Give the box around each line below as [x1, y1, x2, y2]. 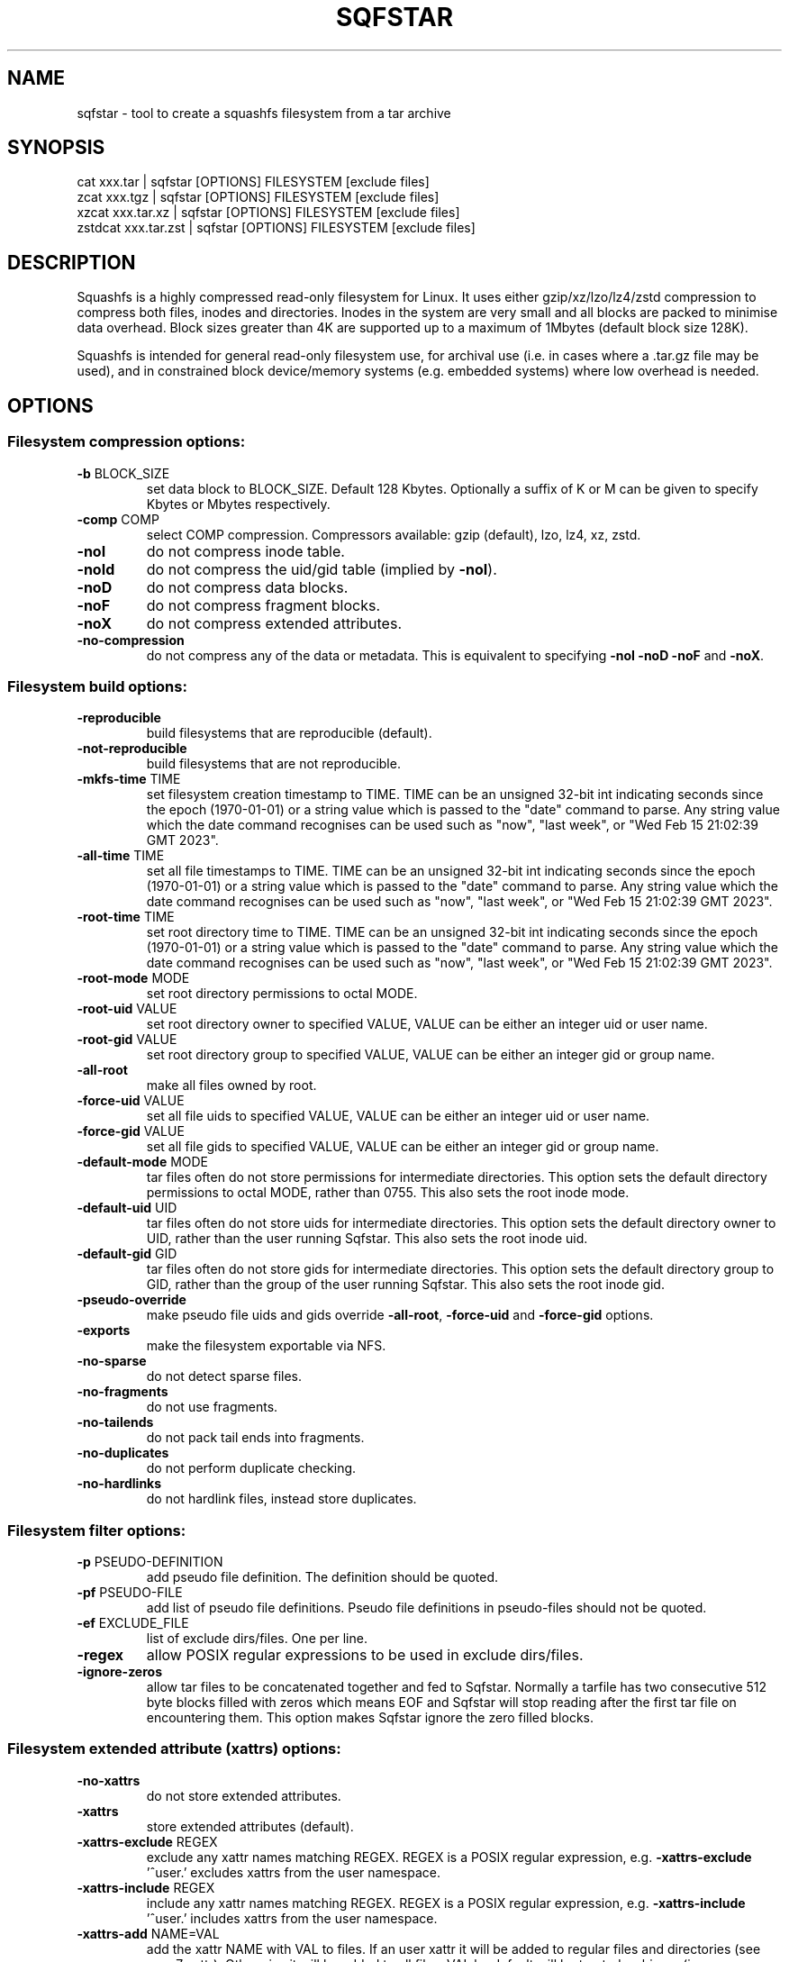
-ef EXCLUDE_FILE [77, 1615, 189, 1630]
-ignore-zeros [77, 1664, 162, 1679]
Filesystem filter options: [7, 1521, 186, 1540]
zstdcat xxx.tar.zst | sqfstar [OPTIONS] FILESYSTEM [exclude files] [77, 220, 476, 236]
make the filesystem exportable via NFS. [146, 1338, 386, 1354]
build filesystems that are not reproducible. [146, 756, 401, 772]
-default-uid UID [77, 1200, 177, 1216]
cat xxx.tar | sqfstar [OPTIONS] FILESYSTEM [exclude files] [77, 174, 430, 190]
